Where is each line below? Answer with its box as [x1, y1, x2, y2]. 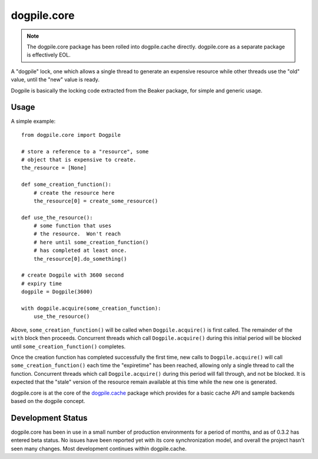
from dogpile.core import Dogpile [21, 132, 121, 138]
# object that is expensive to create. [21, 156, 137, 163]
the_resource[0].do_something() [33, 255, 127, 262]
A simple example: [11, 118, 56, 125]
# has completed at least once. [33, 247, 127, 254]
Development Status [11, 413, 88, 423]
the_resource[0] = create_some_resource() [33, 198, 158, 204]
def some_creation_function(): [21, 181, 112, 188]
